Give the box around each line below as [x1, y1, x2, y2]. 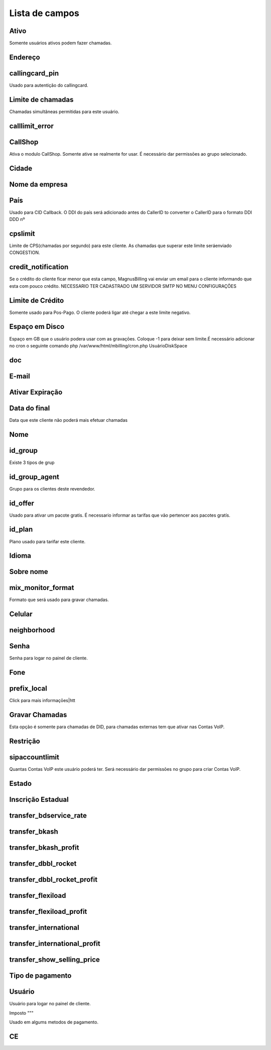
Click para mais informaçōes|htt [9, 697, 75, 704]
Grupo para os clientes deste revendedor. [9, 486, 95, 492]
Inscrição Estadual [9, 795, 69, 803]
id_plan [9, 525, 33, 534]
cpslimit [9, 229, 35, 238]
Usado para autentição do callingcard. [9, 82, 89, 88]
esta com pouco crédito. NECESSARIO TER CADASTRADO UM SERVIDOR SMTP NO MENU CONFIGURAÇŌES [9, 283, 237, 289]
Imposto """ [9, 1010, 34, 1016]
